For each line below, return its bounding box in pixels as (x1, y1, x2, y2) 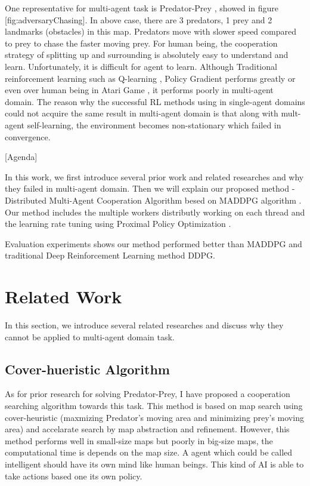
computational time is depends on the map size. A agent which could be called (5, 446, 293, 459)
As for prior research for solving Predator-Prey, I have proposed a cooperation (5, 387, 290, 400)
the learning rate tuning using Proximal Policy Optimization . (5, 217, 231, 230)
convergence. (5, 130, 51, 143)
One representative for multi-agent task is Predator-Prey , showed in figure (5, 2, 279, 14)
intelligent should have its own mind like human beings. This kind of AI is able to (5, 457, 304, 470)
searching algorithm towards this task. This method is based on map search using (5, 399, 303, 411)
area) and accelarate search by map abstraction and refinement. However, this (5, 423, 290, 435)
